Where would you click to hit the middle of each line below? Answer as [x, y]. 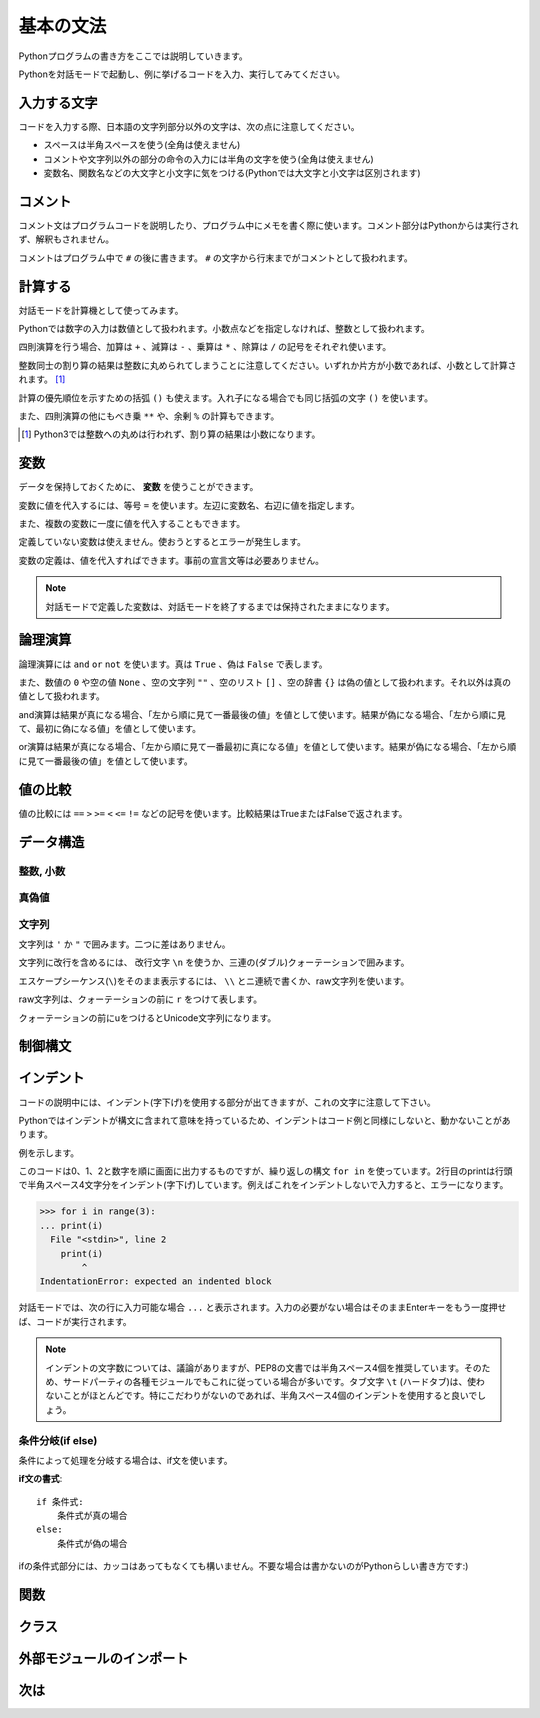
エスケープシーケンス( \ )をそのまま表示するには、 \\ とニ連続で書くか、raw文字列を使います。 [214, 981]
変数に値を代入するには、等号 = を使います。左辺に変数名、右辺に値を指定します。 [189, 505]
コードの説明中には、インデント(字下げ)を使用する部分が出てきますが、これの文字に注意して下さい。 [227, 1102]
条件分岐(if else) [58, 1440]
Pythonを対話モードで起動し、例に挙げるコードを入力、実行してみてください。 [181, 74]
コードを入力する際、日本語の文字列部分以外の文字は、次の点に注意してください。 [189, 126]
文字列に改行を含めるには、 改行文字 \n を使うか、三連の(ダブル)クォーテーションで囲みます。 [214, 962]
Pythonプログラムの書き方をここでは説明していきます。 [133, 56]
